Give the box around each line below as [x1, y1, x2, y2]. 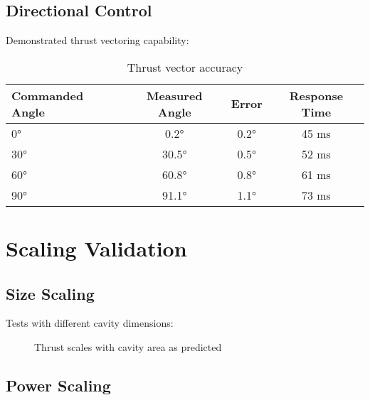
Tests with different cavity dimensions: [6, 315, 174, 330]
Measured [146, 87, 203, 104]
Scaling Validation [6, 233, 187, 262]
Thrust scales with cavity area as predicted [34, 339, 222, 354]
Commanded [11, 87, 84, 104]
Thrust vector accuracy [127, 58, 243, 75]
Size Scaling [6, 282, 95, 304]
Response [289, 87, 344, 104]
